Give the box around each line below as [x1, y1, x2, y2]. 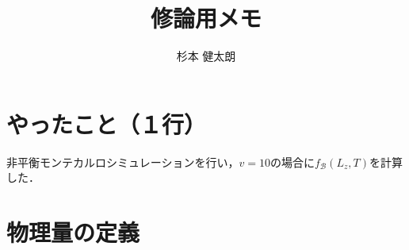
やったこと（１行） [6, 107, 207, 140]
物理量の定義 [6, 216, 140, 248]
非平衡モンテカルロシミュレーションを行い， [6, 153, 239, 170]
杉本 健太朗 [176, 48, 236, 64]
